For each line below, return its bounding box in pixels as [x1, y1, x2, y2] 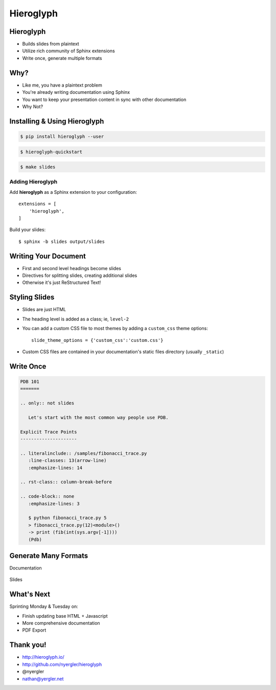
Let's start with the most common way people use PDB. [28, 414, 169, 420]
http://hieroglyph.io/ [22, 654, 65, 660]
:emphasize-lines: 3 [28, 500, 80, 506]
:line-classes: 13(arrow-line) [28, 458, 107, 463]
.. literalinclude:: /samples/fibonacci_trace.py [20, 450, 147, 456]
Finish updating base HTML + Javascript [22, 613, 108, 619]
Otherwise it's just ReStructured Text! [22, 279, 101, 286]
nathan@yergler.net [22, 676, 64, 682]
